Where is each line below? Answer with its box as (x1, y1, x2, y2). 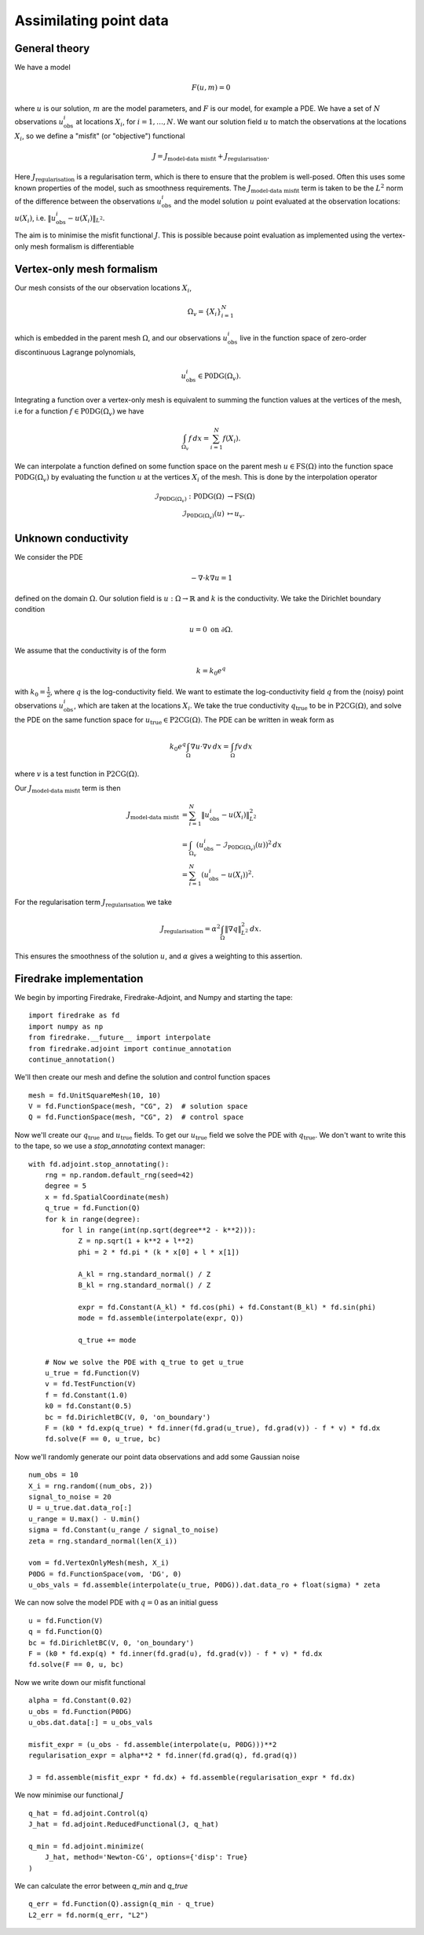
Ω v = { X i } (187, 307, 221, 318)
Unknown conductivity (14, 532, 129, 546)
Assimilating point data (14, 12, 169, 29)
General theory (14, 42, 90, 55)
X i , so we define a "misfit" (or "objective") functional (14, 131, 185, 142)
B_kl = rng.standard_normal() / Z (78, 1280, 211, 1289)
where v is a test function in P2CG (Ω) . (14, 769, 140, 778)
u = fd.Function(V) (28, 1616, 104, 1625)
